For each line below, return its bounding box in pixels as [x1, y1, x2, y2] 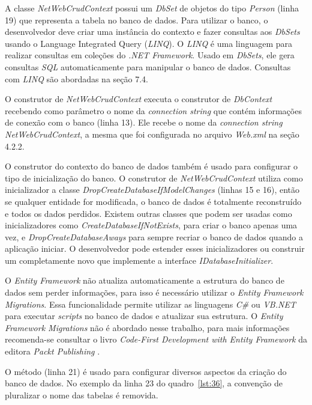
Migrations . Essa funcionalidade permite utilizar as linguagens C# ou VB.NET [5, 297, 296, 310]
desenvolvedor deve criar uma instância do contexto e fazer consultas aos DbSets [5, 25, 300, 38]
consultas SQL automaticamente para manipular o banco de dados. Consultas [5, 60, 291, 73]
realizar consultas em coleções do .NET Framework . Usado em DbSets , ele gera [5, 49, 295, 61]
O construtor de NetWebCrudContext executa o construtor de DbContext [5, 93, 272, 105]
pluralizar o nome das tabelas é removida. [5, 388, 158, 401]
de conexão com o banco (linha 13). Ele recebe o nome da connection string [5, 116, 283, 129]
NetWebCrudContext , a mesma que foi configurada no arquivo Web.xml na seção [5, 127, 299, 140]
